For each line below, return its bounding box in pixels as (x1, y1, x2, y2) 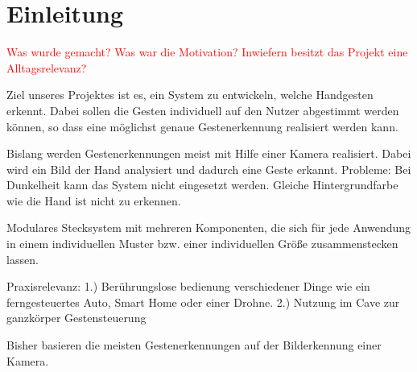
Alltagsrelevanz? (6, 59, 87, 76)
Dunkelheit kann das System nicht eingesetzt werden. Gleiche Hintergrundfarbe (6, 176, 398, 193)
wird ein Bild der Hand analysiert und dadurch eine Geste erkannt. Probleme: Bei (6, 160, 411, 177)
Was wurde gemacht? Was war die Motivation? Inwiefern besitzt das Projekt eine (6, 43, 408, 60)
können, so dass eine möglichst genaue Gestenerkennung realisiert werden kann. (6, 118, 398, 134)
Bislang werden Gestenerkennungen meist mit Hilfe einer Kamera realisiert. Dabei (6, 145, 411, 162)
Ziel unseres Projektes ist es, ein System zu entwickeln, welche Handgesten (6, 86, 374, 103)
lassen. (6, 250, 39, 267)
